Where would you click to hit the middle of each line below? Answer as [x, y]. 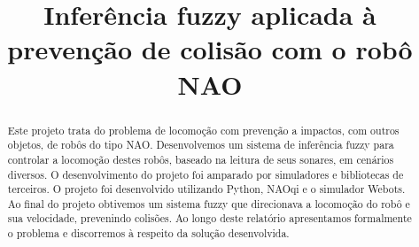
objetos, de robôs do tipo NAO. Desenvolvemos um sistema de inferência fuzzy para [201, 145]
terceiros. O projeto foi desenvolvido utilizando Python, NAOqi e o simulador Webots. [206, 189]
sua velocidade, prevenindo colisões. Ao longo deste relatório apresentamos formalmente [209, 218]
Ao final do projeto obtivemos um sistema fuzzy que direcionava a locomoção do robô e [209, 203]
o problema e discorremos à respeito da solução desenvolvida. [148, 233]
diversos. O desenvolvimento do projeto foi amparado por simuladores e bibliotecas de [206, 174]
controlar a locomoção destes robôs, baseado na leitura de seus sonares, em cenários [201, 159]
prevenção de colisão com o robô [210, 49]
